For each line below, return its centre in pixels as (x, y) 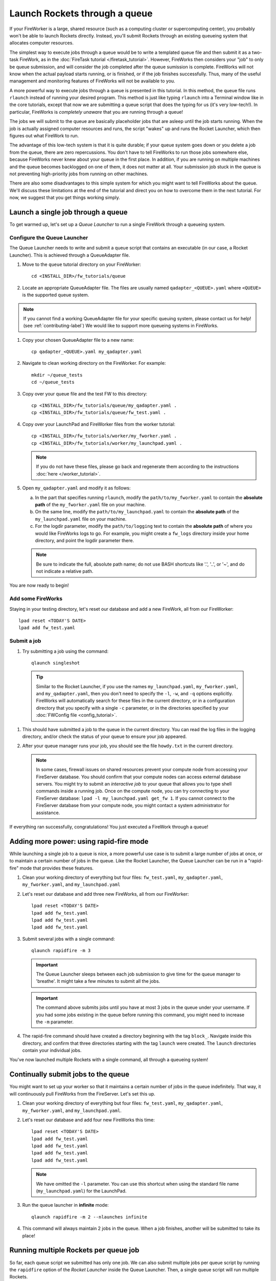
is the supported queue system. (56, 295)
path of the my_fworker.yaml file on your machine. (90, 504)
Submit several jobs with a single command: (68, 939)
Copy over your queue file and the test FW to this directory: (85, 394)
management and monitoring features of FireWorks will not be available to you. (93, 81)
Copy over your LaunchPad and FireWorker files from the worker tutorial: (99, 424)
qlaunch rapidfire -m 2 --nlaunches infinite (89, 1217)
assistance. (48, 813)
